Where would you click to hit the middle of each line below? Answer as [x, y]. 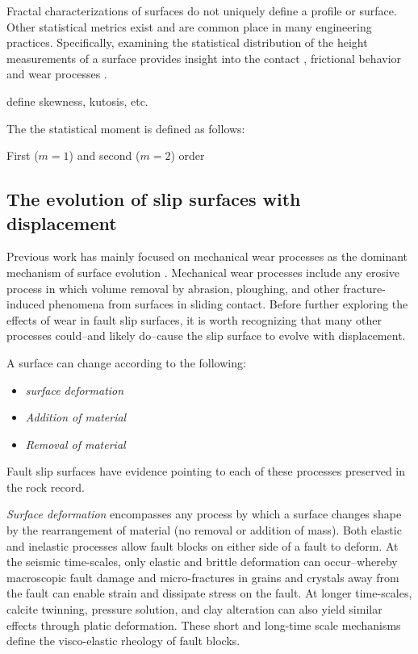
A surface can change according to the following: [126, 362]
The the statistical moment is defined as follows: [126, 128]
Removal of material [75, 444]
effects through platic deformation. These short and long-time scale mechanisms [204, 625]
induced [26, 304]
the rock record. [46, 486]
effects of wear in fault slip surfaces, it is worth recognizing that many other [194, 319]
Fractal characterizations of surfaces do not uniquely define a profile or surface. [202, 10]
